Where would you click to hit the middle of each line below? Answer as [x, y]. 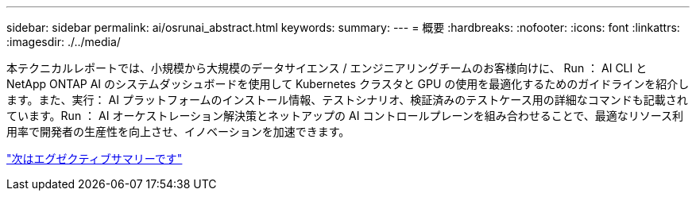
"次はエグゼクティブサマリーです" [95, 158]
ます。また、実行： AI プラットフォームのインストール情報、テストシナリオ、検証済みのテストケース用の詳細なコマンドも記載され [347, 100]
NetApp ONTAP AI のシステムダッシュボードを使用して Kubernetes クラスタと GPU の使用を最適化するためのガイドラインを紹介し [348, 84]
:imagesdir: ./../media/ [64, 42]
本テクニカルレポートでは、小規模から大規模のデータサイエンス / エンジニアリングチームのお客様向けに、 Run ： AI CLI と [327, 68]
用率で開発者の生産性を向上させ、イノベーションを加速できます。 [178, 131]
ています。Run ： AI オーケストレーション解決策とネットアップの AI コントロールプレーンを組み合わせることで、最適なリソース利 [345, 116]
